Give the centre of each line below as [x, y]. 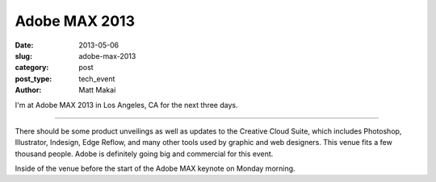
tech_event [97, 79]
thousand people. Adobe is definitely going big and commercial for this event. [144, 154]
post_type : [34, 79]
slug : [23, 56]
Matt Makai [97, 90]
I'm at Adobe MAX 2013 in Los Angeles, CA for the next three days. [126, 105]
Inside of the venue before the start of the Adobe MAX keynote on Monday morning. [155, 168]
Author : [28, 90]
